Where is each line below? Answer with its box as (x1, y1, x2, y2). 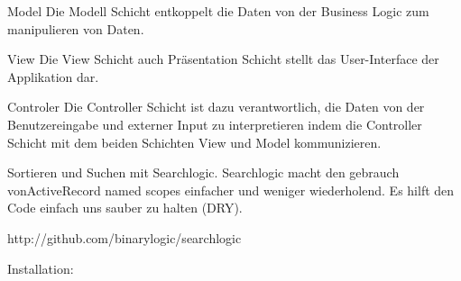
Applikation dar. (7, 67, 99, 86)
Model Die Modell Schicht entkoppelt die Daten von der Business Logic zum (7, 2, 429, 20)
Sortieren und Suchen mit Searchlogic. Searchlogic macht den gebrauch (7, 163, 400, 182)
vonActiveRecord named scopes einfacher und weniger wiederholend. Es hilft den (7, 180, 455, 199)
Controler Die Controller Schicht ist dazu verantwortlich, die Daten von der (7, 97, 425, 116)
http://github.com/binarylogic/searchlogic (7, 228, 242, 247)
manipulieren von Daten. (7, 19, 144, 38)
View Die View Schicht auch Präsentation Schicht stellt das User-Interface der (7, 50, 439, 68)
